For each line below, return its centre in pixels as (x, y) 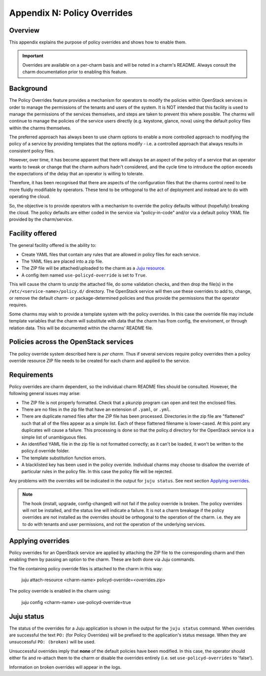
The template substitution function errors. (64, 458)
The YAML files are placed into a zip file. (62, 261)
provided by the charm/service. (41, 219)
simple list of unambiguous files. (54, 437)
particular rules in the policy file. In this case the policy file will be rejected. (97, 472)
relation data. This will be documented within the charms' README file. (81, 328)
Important (33, 56)
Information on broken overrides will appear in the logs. (65, 667)
